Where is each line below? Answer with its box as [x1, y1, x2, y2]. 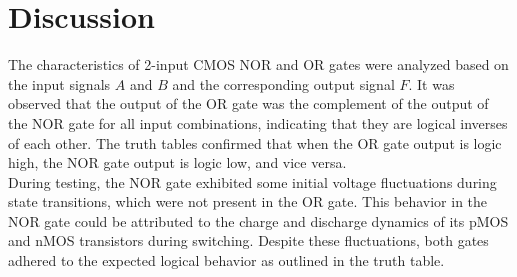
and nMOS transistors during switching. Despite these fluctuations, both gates [8, 230, 489, 251]
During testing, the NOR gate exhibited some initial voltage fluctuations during [8, 171, 497, 192]
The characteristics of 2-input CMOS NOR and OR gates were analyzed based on [8, 54, 509, 75]
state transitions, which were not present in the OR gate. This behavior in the [8, 191, 488, 212]
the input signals [8, 73, 111, 94]
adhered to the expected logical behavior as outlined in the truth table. [8, 250, 445, 271]
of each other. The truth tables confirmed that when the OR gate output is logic [8, 132, 502, 153]
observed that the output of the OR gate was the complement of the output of [8, 93, 489, 114]
